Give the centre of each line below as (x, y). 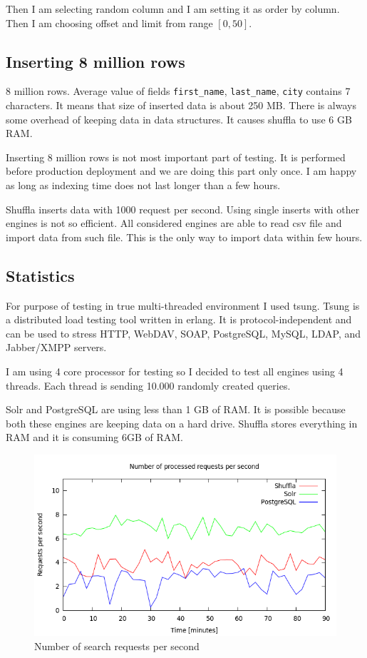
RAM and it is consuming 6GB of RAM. (94, 437)
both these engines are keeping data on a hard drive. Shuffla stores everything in (182, 423)
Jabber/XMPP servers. (56, 347)
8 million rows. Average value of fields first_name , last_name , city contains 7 (178, 91)
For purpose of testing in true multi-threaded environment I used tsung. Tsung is (183, 305)
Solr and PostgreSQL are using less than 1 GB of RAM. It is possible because (176, 409)
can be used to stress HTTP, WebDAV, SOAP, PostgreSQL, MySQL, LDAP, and (183, 333)
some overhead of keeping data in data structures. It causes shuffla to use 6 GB (179, 119)
